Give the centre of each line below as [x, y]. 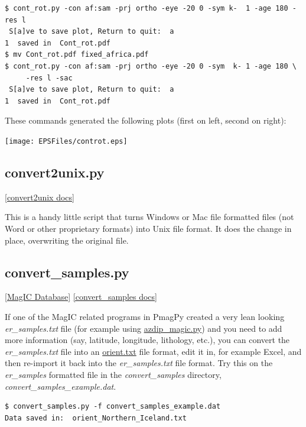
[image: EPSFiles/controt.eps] [66, 141]
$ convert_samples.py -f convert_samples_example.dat [113, 407]
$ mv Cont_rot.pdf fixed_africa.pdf [77, 55]
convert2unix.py [55, 172]
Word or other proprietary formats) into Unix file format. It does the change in [148, 228]
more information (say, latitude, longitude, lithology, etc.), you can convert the [147, 340]
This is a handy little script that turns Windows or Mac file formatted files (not [149, 217]
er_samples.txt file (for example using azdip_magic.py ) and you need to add [144, 328]
